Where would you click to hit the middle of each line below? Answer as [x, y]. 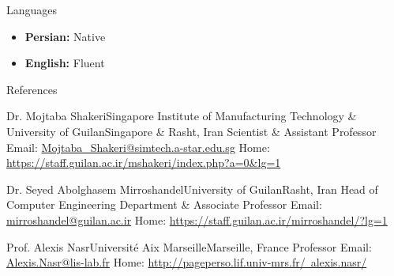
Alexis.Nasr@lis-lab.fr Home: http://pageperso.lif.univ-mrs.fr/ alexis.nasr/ [187, 262]
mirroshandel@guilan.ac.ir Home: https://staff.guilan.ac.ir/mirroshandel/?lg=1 [197, 219]
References [32, 89]
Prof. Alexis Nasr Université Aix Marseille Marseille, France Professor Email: [189, 246]
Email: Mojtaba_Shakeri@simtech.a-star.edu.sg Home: [138, 147]
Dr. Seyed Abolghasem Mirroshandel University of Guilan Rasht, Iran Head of [192, 189]
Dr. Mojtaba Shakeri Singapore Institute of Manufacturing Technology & [182, 116]
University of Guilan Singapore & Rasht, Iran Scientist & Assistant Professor [191, 131]
